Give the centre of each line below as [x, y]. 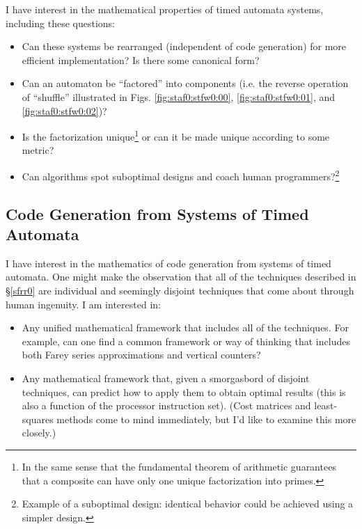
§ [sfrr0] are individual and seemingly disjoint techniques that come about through [180, 291]
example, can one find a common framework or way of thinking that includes [186, 341]
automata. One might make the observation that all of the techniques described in [181, 277]
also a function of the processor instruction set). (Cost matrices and [166, 405]
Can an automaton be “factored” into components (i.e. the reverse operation [185, 83]
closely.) [39, 433]
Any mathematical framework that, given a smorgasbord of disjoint [166, 378]
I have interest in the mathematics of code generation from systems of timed [168, 263]
